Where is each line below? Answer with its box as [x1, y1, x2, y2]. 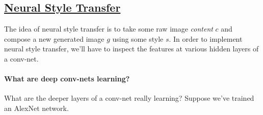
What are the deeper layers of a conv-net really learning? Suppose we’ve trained [4, 93, 254, 103]
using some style [112, 33, 164, 44]
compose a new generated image [4, 33, 104, 44]
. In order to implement [169, 33, 243, 44]
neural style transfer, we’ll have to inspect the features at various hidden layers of [4, 43, 259, 54]
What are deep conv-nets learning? [4, 73, 130, 84]
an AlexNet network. [4, 102, 69, 113]
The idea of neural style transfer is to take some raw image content [4, 23, 213, 34]
